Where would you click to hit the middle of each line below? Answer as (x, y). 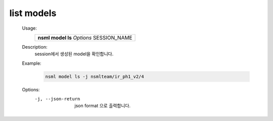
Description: (35, 47)
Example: (32, 63)
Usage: (30, 28)
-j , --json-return (57, 99)
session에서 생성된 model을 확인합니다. (74, 54)
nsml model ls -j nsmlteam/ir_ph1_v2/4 (95, 76)
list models (33, 13)
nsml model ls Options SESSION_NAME (85, 38)
